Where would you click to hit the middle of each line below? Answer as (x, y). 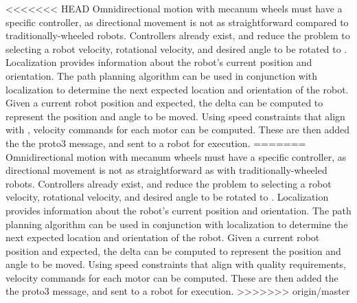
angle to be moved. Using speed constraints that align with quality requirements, (176, 264)
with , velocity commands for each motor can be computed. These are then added (178, 130)
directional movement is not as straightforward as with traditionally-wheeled (166, 170)
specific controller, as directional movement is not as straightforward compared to (177, 22)
